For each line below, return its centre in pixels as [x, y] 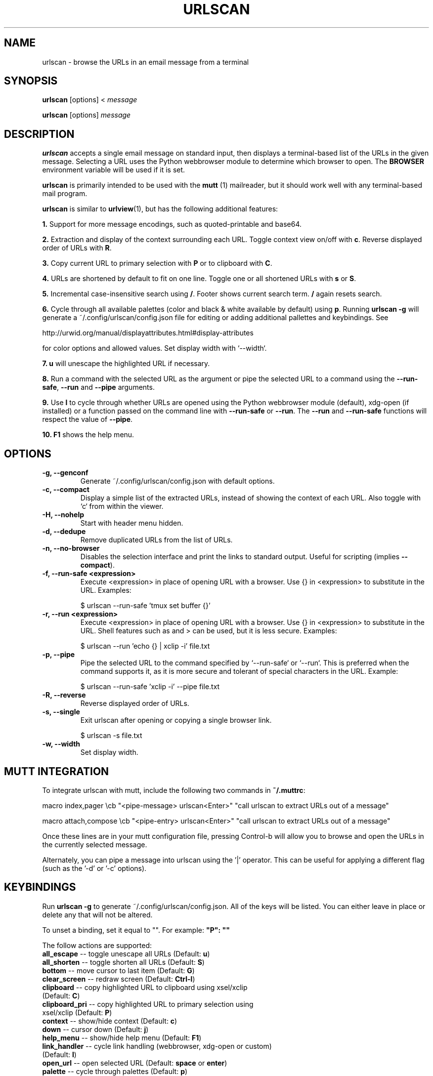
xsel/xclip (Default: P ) [77, 1012]
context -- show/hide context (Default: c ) [110, 1021]
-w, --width [61, 744]
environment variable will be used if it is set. [114, 170]
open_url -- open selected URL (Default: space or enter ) [135, 1063]
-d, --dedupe [64, 532]
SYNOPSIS [31, 81]
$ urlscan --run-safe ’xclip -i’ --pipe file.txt [150, 687]
